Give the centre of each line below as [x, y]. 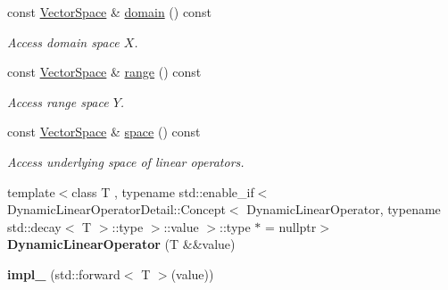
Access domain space [63, 41]
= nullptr [291, 226]
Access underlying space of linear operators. [126, 161]
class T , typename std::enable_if [163, 191]
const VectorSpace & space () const [104, 132]
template [31, 191]
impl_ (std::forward [64, 273]
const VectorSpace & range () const [104, 72]
